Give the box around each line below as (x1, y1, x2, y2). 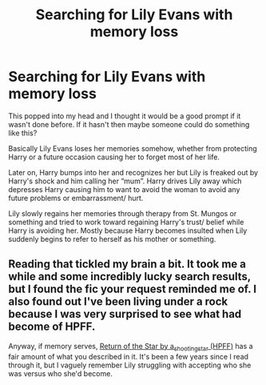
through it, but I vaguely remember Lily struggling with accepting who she (8, 360, 252, 370)
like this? (8, 128, 38, 138)
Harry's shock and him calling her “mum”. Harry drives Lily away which (8, 176, 242, 186)
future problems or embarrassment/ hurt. (8, 193, 144, 203)
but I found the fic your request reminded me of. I (8, 283, 257, 296)
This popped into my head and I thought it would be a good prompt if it (8, 110, 241, 121)
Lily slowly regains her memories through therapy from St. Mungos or (8, 208, 237, 218)
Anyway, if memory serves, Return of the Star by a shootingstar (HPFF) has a (8, 341, 253, 353)
